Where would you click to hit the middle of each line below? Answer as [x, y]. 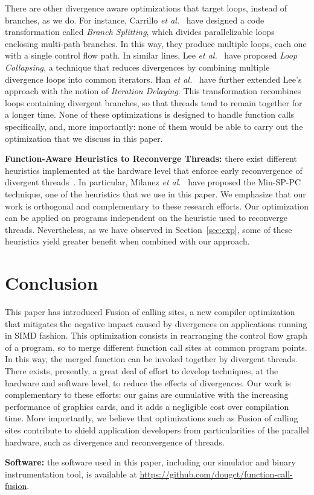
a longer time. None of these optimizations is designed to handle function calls [150, 114]
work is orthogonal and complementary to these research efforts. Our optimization [157, 206]
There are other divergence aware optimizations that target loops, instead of [146, 8]
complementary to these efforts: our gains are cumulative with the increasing [147, 394]
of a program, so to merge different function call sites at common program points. [156, 347]
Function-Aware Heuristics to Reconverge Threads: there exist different [151, 158]
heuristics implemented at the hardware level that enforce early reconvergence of [154, 170]
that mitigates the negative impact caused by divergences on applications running [156, 323]
